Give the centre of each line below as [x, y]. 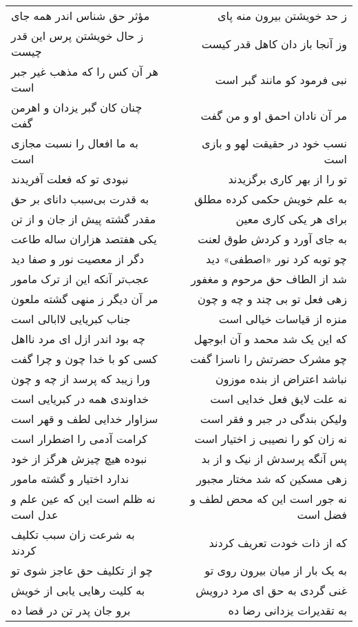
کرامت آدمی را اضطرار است [79, 439]
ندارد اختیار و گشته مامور [70, 479]
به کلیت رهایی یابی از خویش [78, 590]
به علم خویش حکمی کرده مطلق [271, 199]
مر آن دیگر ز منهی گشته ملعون [85, 299]
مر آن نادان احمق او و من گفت [274, 115]
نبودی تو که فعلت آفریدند [70, 179]
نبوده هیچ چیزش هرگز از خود [79, 459]
